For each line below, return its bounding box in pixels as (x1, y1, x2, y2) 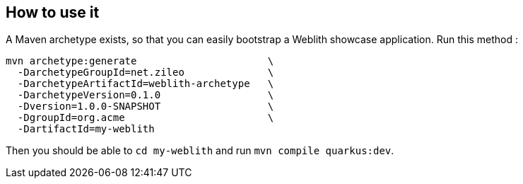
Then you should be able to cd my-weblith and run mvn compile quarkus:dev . (6, 144, 394, 157)
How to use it (6, 4, 100, 21)
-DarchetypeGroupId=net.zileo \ (17, 67, 274, 79)
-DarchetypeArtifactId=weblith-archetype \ (17, 78, 274, 90)
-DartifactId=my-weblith (17, 123, 155, 135)
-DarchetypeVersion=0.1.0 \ (17, 89, 274, 101)
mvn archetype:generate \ (6, 55, 274, 67)
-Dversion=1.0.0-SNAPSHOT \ (17, 100, 274, 113)
